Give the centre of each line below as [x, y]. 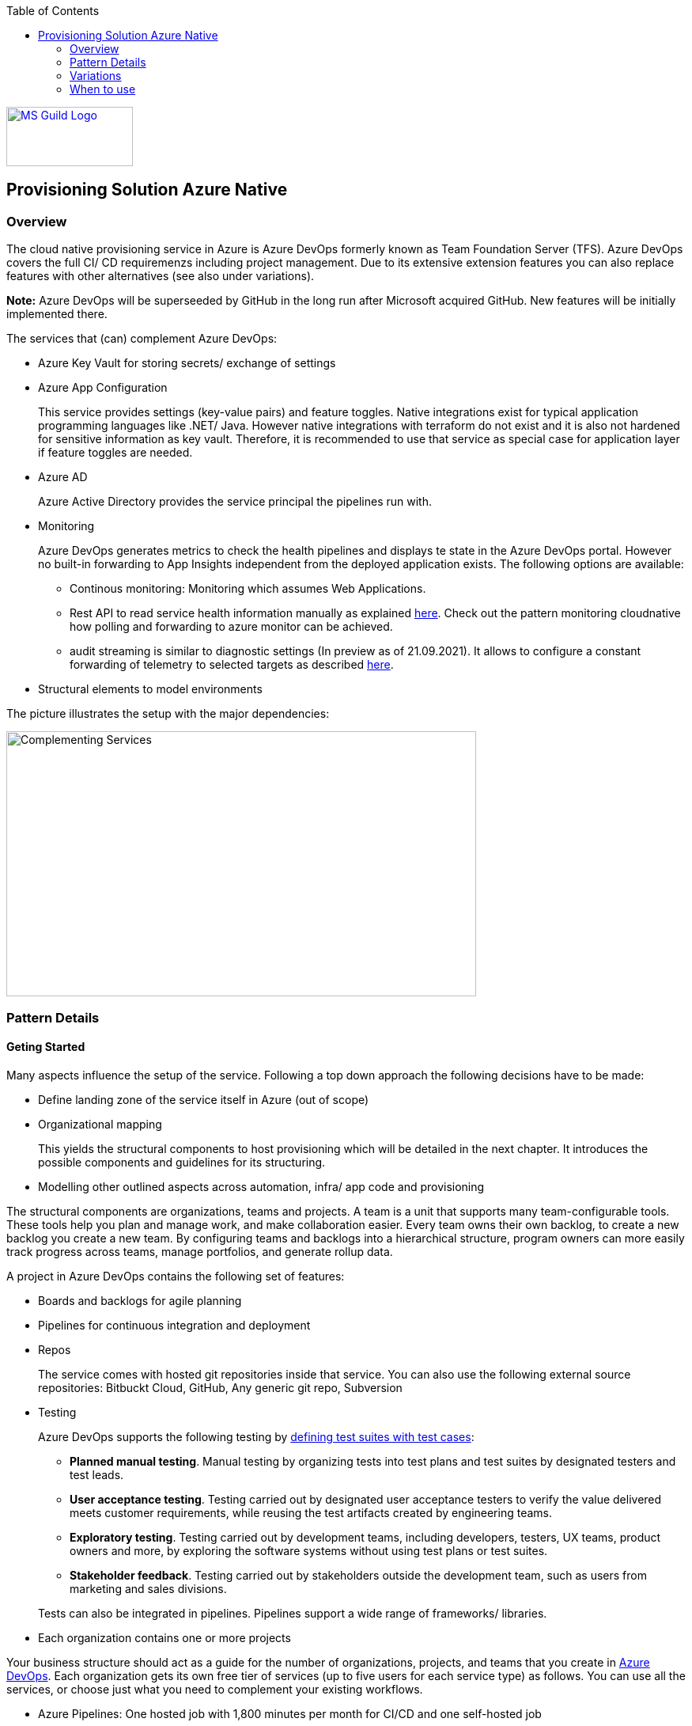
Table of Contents [53, 11]
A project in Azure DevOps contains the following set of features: [176, 1276]
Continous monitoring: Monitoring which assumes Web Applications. [248, 589]
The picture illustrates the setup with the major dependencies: [168, 714]
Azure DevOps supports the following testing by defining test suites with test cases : [256, 1436]
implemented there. [57, 314]
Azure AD [63, 477]
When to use [103, 89]
